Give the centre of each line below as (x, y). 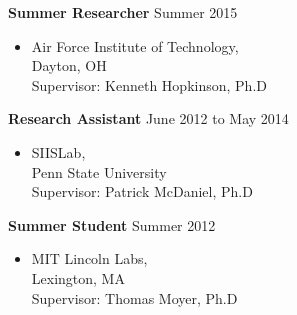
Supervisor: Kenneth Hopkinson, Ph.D (149, 84)
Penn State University (99, 171)
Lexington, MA (78, 277)
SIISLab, (58, 151)
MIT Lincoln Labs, (89, 258)
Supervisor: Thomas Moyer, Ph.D (134, 297)
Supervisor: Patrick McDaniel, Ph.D (142, 191)
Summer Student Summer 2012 (112, 224)
